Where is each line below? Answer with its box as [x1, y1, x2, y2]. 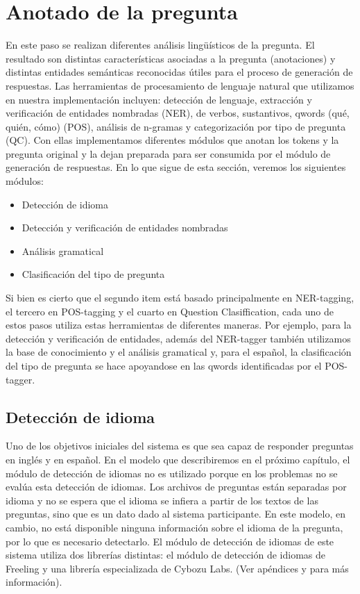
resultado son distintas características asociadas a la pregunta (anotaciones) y [6, 51, 336, 65]
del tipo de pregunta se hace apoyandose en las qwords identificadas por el [6, 358, 322, 372]
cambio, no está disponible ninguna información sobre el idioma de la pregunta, [6, 520, 343, 534]
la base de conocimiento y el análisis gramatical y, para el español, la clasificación [6, 345, 352, 359]
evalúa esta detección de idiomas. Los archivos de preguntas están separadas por [6, 479, 347, 494]
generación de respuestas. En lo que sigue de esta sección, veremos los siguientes [6, 160, 346, 174]
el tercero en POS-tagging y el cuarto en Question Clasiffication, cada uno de [6, 304, 334, 318]
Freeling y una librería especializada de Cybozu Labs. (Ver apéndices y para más [6, 561, 349, 575]
